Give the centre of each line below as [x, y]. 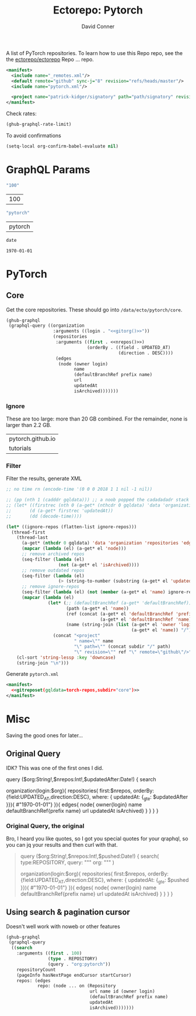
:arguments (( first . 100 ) [49, 953]
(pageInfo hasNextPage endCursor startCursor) [74, 975]
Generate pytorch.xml [32, 674]
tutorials [20, 449]
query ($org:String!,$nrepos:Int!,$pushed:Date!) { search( [90, 856]
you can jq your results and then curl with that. [62, 844]
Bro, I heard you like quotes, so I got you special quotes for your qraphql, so [97, 839]
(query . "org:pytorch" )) [79, 964]
